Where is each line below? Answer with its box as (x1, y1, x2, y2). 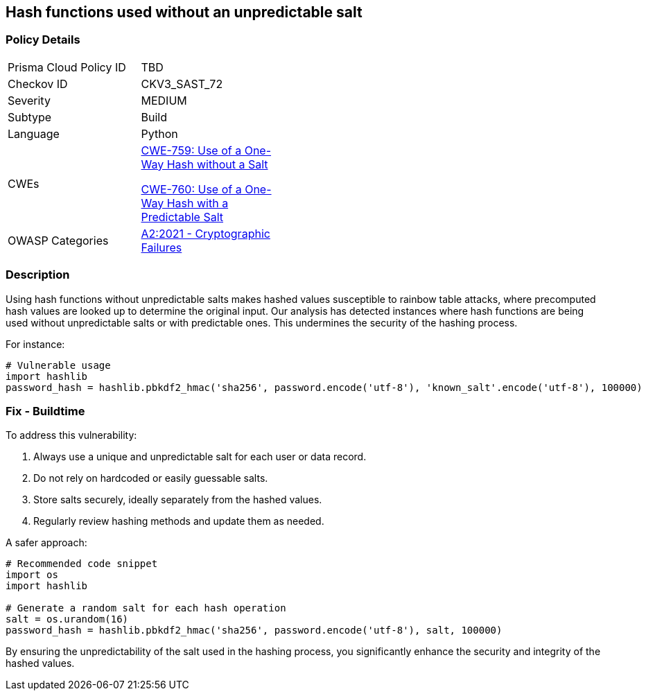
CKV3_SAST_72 (141, 76, 223, 91)
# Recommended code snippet (6, 558, 158, 570)
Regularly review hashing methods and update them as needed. (33, 515, 324, 528)
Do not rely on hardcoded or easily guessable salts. (33, 472, 268, 485)
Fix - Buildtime (6, 403, 85, 418)
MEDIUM (141, 93, 187, 107)
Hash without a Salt (166, 157, 268, 171)
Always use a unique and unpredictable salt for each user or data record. (33, 451, 367, 463)
